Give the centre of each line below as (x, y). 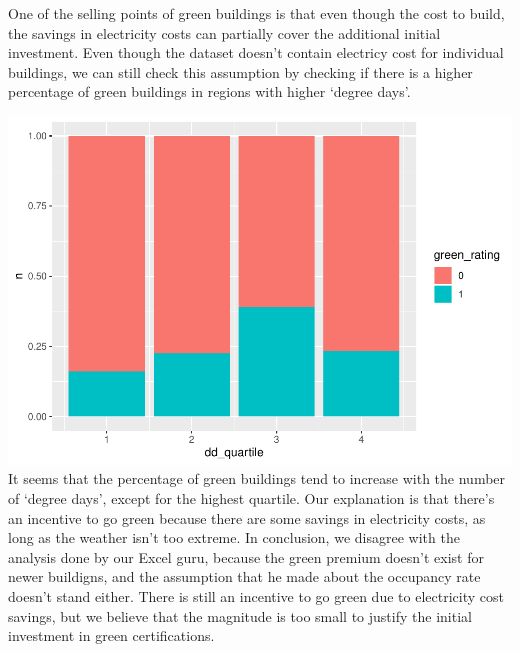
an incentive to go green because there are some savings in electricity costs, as (247, 517)
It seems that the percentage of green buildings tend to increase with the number (257, 478)
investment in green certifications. (111, 635)
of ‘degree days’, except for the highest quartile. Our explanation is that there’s (251, 498)
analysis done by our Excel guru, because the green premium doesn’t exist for (246, 556)
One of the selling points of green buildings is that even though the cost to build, (256, 13)
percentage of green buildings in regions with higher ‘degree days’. (209, 91)
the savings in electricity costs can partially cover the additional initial (224, 32)
